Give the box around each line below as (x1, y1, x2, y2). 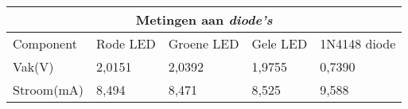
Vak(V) (13, 57, 54, 76)
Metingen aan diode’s (135, 10, 273, 29)
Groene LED (168, 34, 239, 53)
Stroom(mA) (13, 80, 84, 99)
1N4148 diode (320, 34, 396, 53)
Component (13, 34, 77, 53)
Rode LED (95, 34, 156, 53)
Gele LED (251, 34, 308, 53)
